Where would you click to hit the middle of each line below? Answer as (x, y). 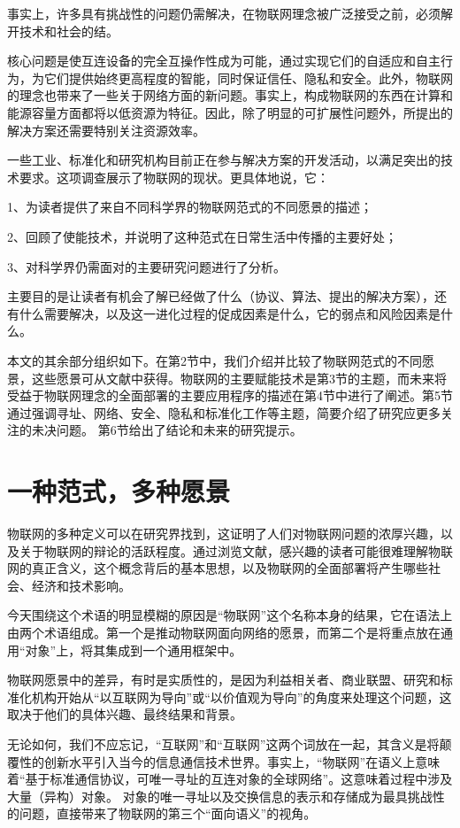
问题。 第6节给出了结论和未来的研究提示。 (179, 430)
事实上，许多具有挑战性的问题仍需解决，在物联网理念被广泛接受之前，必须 (224, 13)
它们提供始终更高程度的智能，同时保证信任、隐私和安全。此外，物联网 (248, 77)
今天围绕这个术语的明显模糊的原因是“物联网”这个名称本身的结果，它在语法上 (230, 615)
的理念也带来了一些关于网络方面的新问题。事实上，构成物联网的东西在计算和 (230, 95)
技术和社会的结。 (69, 31)
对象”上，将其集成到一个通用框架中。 (134, 650)
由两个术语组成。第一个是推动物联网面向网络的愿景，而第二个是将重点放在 (224, 632)
